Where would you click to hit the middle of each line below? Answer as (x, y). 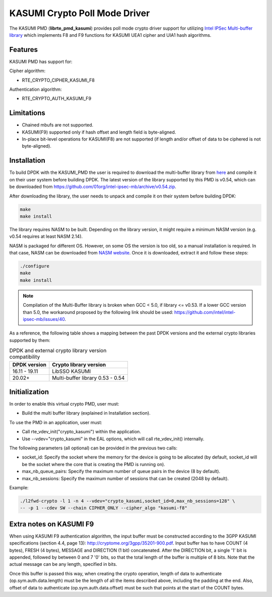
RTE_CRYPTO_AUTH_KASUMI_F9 (57, 99)
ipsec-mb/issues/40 (44, 319)
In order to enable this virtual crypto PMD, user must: (64, 404)
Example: (19, 487)
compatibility (25, 357)
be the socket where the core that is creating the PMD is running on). (94, 464)
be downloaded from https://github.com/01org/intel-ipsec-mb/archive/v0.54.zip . (93, 187)
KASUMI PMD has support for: (41, 61)
